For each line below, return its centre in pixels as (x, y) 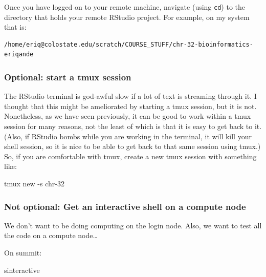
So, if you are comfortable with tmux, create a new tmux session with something (130, 156)
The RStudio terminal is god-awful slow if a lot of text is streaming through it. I (130, 96)
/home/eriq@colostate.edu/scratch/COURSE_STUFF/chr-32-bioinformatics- (129, 44)
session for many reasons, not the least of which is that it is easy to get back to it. (133, 126)
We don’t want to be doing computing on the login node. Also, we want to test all (133, 225)
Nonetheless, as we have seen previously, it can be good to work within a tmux (128, 116)
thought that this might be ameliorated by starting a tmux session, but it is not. (130, 106)
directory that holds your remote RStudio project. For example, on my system (127, 17)
